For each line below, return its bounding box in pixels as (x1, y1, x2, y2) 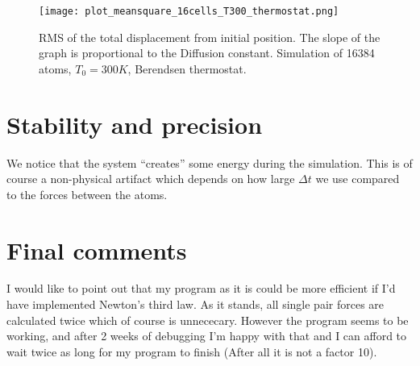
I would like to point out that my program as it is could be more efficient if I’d (6, 280, 396, 297)
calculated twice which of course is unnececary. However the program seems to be (6, 311, 409, 328)
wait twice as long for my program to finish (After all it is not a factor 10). (6, 343, 377, 360)
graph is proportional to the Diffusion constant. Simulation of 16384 (39, 44, 375, 61)
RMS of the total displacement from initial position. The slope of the (39, 28, 380, 45)
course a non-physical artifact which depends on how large (6, 170, 295, 187)
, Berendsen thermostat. (127, 60, 247, 77)
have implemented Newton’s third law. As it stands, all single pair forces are (6, 296, 385, 313)
